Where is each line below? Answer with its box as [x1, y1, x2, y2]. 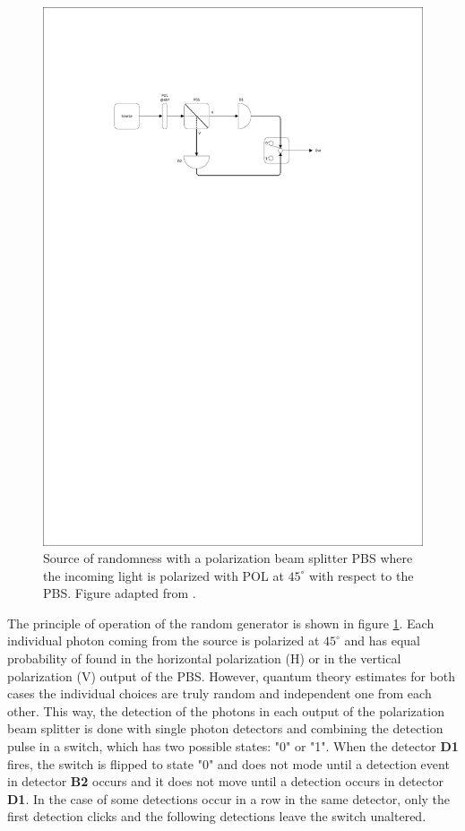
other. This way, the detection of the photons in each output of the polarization [7, 701, 444, 720]
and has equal [344, 631, 420, 650]
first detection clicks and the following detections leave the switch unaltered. [7, 807, 426, 826]
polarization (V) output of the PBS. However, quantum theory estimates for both [7, 666, 456, 685]
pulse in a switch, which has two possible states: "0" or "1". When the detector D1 [7, 737, 459, 756]
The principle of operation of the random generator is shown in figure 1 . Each [7, 613, 435, 632]
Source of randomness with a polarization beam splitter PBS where [43, 549, 413, 567]
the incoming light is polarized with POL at [43, 566, 284, 584]
